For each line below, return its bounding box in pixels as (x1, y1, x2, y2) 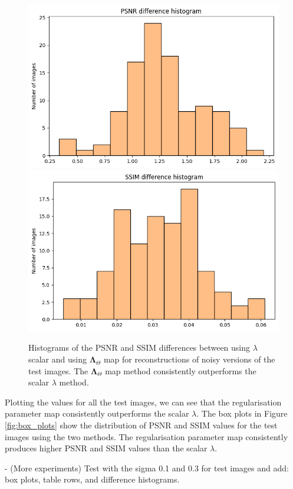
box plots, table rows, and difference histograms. (5, 473, 180, 485)
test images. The (28, 364, 88, 377)
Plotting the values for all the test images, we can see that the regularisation (5, 395, 282, 408)
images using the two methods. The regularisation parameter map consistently (5, 430, 288, 443)
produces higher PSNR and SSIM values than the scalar (5, 442, 208, 454)
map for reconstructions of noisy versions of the (103, 353, 275, 365)
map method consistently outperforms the (105, 364, 256, 377)
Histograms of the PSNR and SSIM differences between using (28, 341, 251, 354)
